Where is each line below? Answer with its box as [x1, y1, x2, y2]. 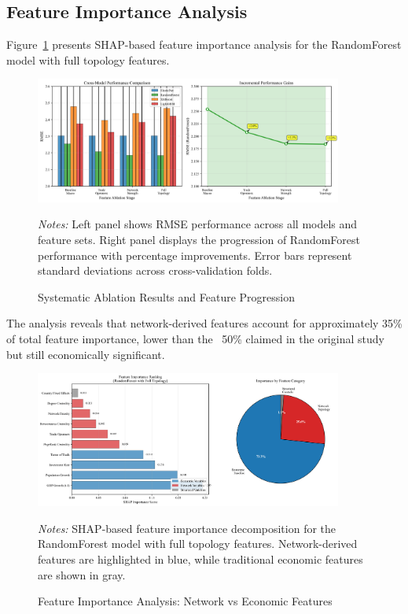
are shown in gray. [38, 566, 126, 583]
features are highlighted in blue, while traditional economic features [38, 550, 363, 567]
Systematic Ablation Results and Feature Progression [38, 288, 295, 305]
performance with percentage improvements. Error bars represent [38, 246, 352, 263]
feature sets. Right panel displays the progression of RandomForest [38, 231, 361, 248]
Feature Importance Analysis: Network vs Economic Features [38, 593, 333, 609]
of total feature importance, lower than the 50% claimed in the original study [6, 331, 384, 347]
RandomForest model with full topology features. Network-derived [38, 535, 358, 552]
